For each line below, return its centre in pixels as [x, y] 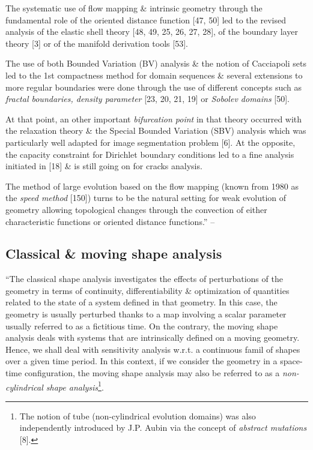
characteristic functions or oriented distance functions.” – [110, 221]
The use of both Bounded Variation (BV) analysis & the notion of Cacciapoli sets [156, 63]
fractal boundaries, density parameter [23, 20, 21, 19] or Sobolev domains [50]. [147, 99]
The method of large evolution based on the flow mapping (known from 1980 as [152, 186]
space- [291, 361]
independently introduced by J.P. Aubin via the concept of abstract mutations [163, 427]
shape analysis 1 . [75, 386]
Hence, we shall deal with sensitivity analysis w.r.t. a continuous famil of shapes [153, 349]
